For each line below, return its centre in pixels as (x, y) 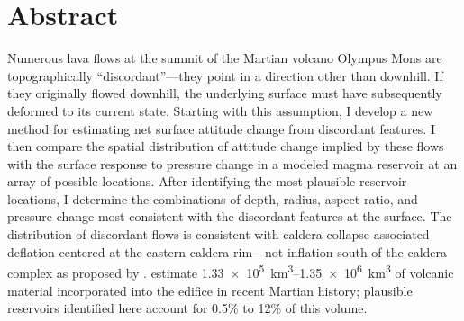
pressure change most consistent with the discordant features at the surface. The (230, 216)
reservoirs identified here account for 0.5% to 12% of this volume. (187, 308)
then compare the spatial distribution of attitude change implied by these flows (226, 146)
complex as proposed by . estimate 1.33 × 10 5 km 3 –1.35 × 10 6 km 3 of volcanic (231, 271)
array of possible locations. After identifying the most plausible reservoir (207, 181)
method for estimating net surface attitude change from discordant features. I (221, 128)
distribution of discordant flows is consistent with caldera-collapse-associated (218, 234)
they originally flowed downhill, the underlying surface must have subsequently (225, 93)
